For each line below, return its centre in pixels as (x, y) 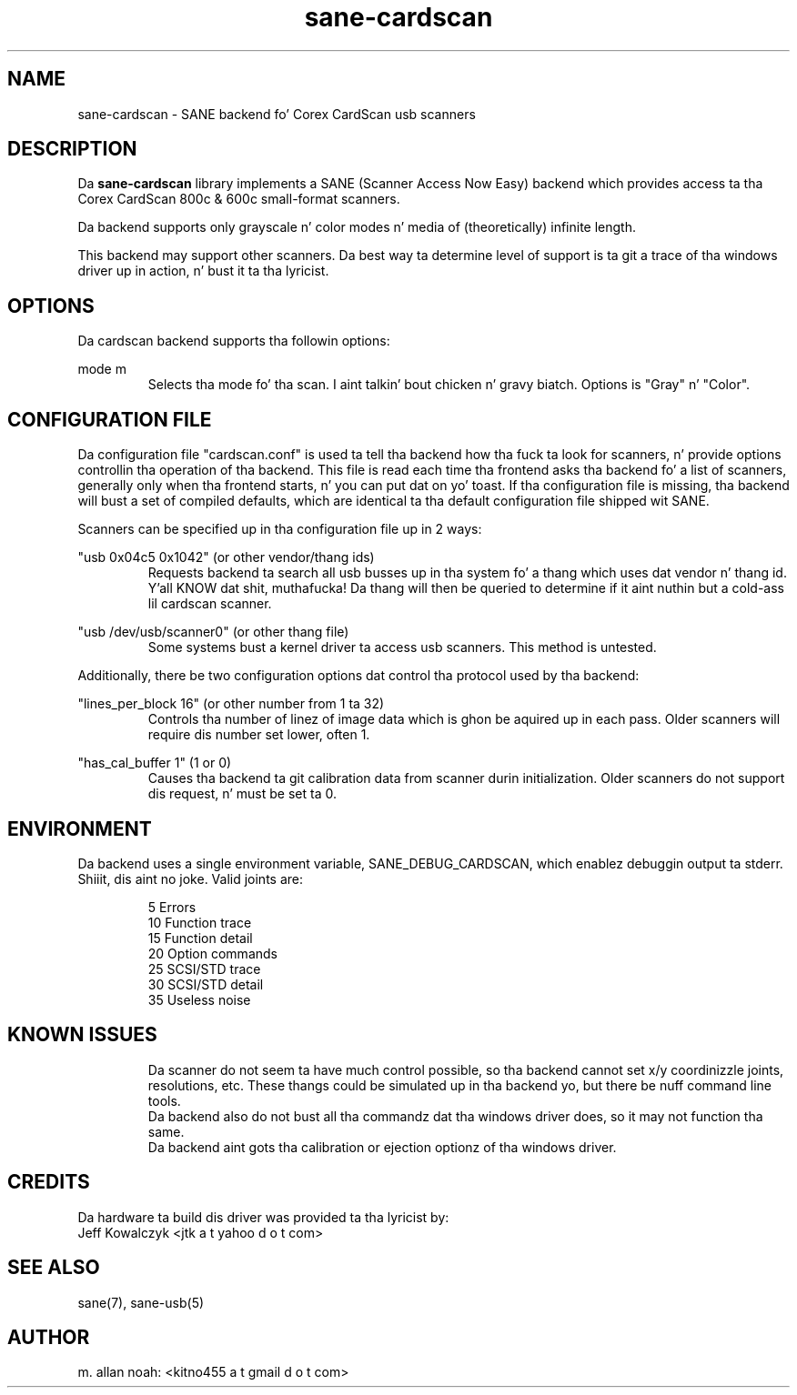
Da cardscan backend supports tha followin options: (234, 341)
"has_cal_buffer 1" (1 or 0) (155, 763)
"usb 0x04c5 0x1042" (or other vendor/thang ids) (226, 557)
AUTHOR (49, 1337)
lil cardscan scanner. (210, 604)
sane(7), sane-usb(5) (141, 1302)
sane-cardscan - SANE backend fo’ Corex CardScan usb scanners (277, 114)
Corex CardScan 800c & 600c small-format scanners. (239, 199)
